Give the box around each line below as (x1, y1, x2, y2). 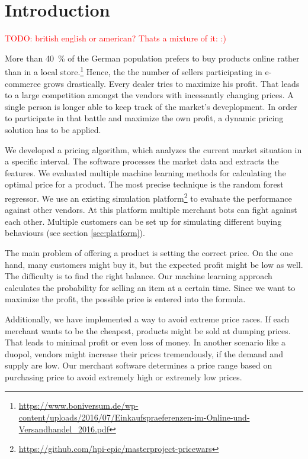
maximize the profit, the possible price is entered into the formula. (5, 293, 246, 305)
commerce (5, 77, 41, 89)
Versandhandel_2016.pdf (18, 422, 110, 435)
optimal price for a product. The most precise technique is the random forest (5, 178, 284, 190)
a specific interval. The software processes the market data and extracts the (5, 155, 279, 167)
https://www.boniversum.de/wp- (18, 399, 139, 412)
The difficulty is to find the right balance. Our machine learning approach (5, 270, 272, 282)
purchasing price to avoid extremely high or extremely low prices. (5, 370, 242, 383)
